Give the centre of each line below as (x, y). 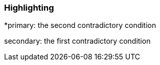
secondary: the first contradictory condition (77, 41)
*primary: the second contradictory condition (80, 25)
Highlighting (29, 8)
